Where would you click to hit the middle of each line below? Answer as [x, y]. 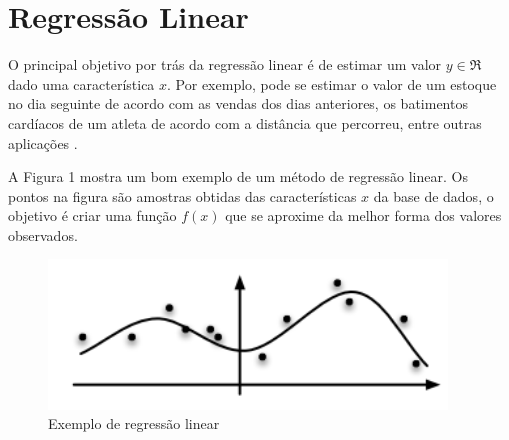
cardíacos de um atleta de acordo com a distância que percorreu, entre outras [245, 122]
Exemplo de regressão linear [134, 423]
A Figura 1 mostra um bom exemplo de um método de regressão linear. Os [238, 176]
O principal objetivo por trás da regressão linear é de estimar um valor [225, 64]
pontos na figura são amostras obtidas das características [182, 195]
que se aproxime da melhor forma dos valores [363, 215]
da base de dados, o [433, 195]
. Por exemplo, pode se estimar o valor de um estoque [332, 83]
